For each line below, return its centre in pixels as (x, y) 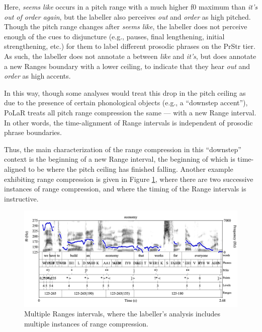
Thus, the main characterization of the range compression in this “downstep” (123, 149)
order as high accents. (37, 76)
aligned (15, 169)
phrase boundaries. (33, 132)
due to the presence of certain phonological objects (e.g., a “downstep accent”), (126, 103)
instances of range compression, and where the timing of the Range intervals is (125, 189)
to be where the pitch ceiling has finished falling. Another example (131, 169)
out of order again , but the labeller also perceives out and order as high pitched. (127, 16)
